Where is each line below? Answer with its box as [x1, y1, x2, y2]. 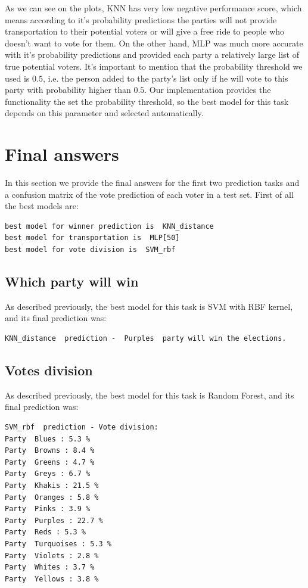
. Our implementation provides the [144, 83, 271, 96]
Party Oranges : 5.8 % [5, 493, 99, 502]
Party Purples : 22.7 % [5, 516, 103, 525]
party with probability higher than [5, 83, 131, 96]
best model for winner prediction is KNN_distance [5, 222, 214, 231]
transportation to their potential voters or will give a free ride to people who [5, 25, 285, 38]
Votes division [5, 361, 93, 379]
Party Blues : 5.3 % [5, 434, 91, 443]
